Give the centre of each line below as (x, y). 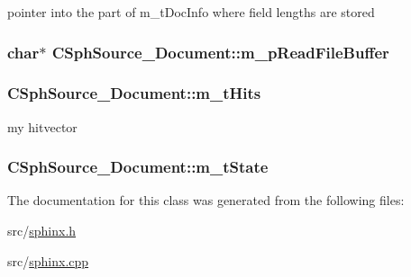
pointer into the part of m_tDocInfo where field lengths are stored (191, 12)
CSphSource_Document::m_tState (138, 167)
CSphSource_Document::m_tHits (134, 93)
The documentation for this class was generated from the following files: (206, 200)
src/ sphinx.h (42, 231)
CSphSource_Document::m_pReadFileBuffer (220, 52)
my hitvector (42, 126)
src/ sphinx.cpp (48, 260)
